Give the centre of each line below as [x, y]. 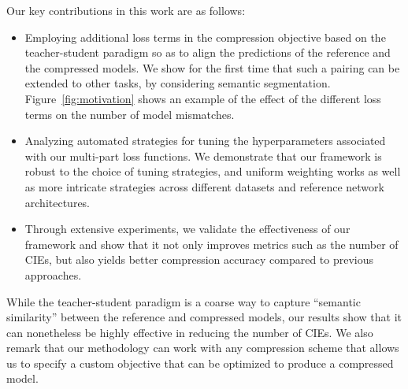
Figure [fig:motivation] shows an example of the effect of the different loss [203, 98]
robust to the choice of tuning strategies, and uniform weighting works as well [213, 171]
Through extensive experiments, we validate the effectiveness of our [187, 229]
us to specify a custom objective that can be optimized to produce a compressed [200, 363]
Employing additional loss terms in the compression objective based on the [205, 37]
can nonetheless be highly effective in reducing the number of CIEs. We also [190, 332]
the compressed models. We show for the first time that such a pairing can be [212, 67]
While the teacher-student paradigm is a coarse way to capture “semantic [184, 301]
